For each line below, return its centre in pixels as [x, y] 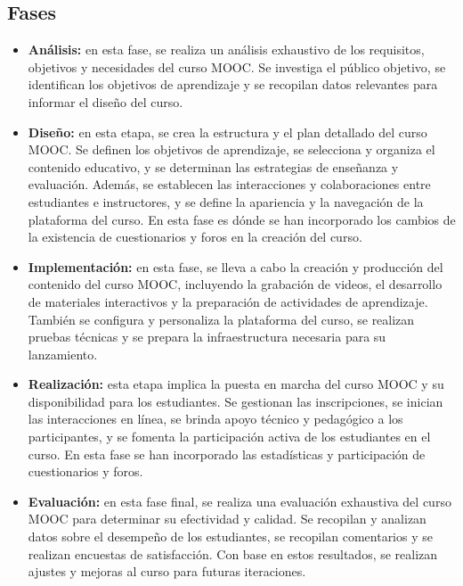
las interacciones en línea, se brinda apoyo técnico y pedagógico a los [215, 419]
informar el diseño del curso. [106, 101]
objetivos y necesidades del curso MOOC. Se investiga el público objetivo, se [237, 66]
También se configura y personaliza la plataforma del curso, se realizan [221, 319]
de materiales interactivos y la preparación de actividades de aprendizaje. [228, 301]
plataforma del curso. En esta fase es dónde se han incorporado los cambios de [242, 219]
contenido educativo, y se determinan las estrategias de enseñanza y [213, 166]
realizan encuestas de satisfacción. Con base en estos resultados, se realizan [233, 553]
